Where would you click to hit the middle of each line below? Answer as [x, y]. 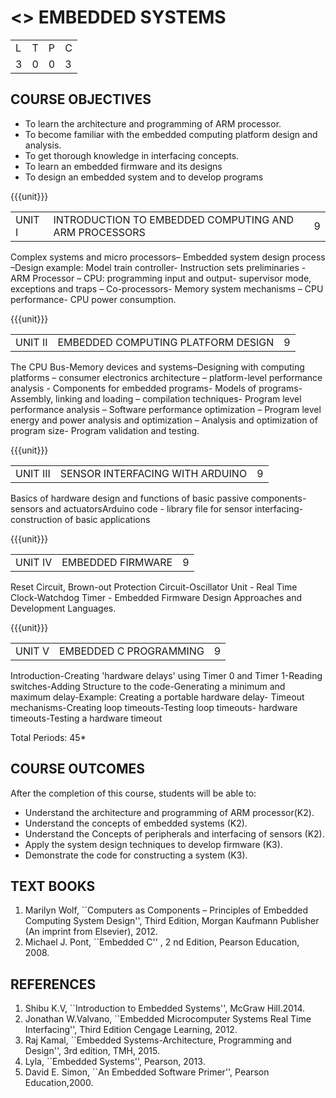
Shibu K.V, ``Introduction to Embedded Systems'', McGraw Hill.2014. [165, 1008]
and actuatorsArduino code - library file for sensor [149, 508]
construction [36, 519]
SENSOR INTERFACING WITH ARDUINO [153, 473]
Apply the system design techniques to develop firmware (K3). [153, 844]
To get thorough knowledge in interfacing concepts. [132, 155]
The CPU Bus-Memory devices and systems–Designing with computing [157, 367]
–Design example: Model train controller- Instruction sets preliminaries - [158, 267]
